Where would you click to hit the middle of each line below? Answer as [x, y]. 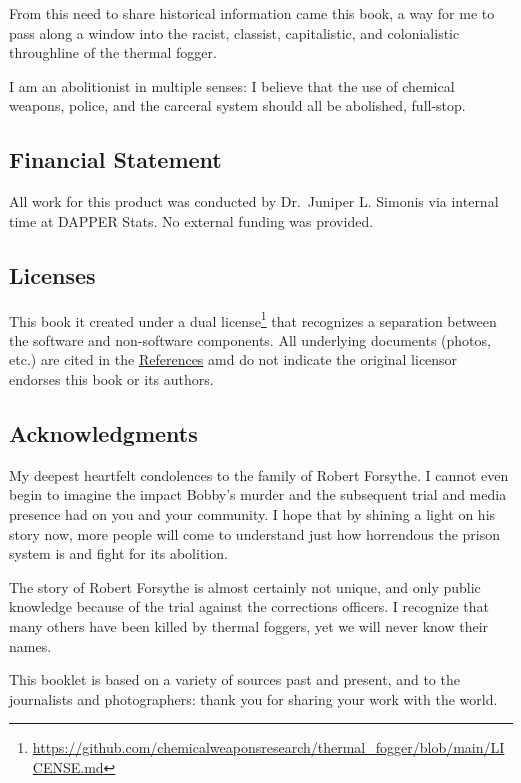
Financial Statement [115, 159]
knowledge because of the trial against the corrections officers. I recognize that [249, 606]
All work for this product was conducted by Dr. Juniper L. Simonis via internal [254, 201]
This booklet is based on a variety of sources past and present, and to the [234, 679]
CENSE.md [68, 766]
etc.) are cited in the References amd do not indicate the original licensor [233, 359]
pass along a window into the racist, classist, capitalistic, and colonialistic [234, 32]
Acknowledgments [103, 432]
